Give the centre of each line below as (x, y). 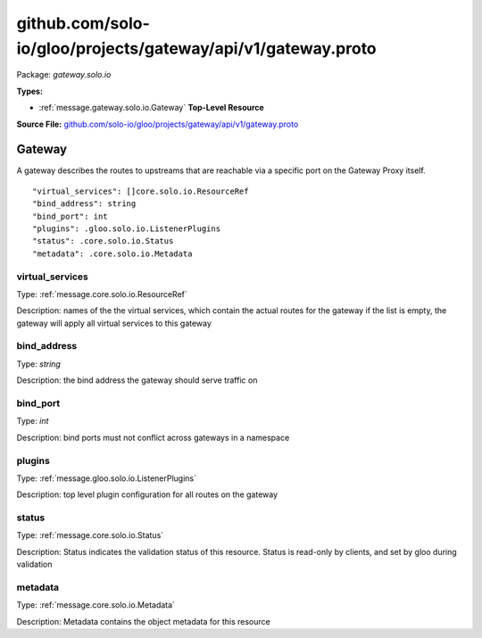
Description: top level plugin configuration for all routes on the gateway (147, 494)
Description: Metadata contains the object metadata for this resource (144, 621)
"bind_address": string (84, 204)
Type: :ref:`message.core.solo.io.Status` (90, 535)
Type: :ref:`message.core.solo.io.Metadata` (96, 605)
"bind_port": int (70, 216)
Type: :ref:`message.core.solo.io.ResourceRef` (102, 294)
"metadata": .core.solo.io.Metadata (112, 253)
